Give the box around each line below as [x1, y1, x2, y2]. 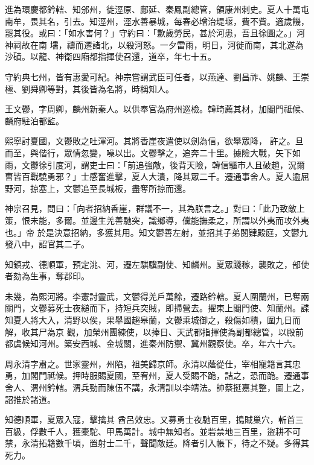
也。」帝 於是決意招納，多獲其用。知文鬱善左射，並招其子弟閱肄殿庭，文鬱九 [5, 226, 308, 238]
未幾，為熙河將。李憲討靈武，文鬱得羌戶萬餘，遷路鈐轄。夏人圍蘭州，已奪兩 [5, 289, 309, 302]
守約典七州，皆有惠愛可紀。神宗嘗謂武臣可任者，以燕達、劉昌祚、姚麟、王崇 [5, 70, 309, 83]
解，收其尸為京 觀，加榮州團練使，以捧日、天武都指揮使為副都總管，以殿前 [5, 325, 304, 338]
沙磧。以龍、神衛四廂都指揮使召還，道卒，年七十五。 [5, 50, 216, 63]
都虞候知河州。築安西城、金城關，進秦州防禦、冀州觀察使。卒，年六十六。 [5, 337, 301, 350]
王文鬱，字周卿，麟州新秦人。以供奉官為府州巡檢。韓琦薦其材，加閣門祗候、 [5, 103, 309, 115]
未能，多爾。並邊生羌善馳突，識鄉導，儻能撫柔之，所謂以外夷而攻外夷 [30, 214, 309, 226]
